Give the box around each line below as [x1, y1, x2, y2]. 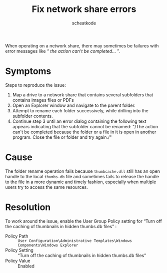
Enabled [17, 263, 35, 269]
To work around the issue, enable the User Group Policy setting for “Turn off [5, 218, 162, 224]
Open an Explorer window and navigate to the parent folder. [12, 102, 136, 108]
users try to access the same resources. [5, 184, 88, 190]
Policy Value [5, 258, 31, 264]
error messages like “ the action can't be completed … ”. [5, 48, 120, 54]
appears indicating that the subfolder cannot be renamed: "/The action [12, 123, 158, 129]
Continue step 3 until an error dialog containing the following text [12, 118, 146, 124]
